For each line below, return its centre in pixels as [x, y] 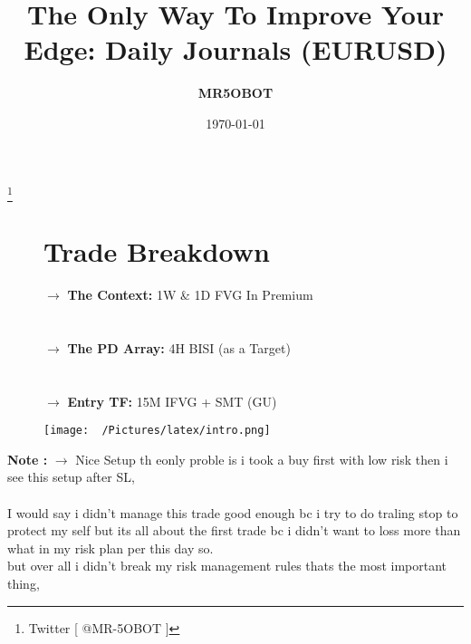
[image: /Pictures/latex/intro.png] [157, 431]
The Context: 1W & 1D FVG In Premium [190, 294]
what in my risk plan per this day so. [111, 548]
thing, [24, 583]
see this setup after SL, [71, 477]
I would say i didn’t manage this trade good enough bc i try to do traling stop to [233, 512]
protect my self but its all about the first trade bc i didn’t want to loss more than [234, 530]
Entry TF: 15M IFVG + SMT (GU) [172, 401]
